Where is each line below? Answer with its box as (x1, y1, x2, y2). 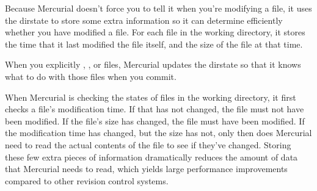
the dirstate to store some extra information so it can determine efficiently (5, 13, 283, 26)
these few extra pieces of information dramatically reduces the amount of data (5, 150, 298, 163)
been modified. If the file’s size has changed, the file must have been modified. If (5, 114, 305, 127)
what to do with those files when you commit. (5, 70, 177, 82)
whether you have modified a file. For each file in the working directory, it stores (5, 26, 305, 38)
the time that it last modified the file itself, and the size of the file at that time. (5, 37, 303, 50)
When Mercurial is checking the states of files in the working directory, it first (5, 90, 296, 103)
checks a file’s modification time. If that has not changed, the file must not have (5, 103, 304, 115)
